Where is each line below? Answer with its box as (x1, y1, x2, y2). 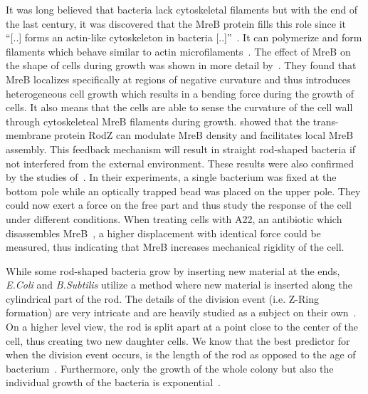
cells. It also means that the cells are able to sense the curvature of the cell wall (6, 100, 353, 115)
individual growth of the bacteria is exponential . (6, 375, 221, 390)
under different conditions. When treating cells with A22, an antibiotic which (6, 211, 342, 226)
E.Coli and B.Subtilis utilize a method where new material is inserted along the (6, 277, 352, 292)
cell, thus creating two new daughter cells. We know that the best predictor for (6, 333, 350, 348)
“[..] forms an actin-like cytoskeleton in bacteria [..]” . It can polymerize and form (6, 30, 362, 45)
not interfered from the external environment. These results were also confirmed (6, 155, 354, 170)
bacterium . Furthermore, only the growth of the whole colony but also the (6, 361, 334, 375)
